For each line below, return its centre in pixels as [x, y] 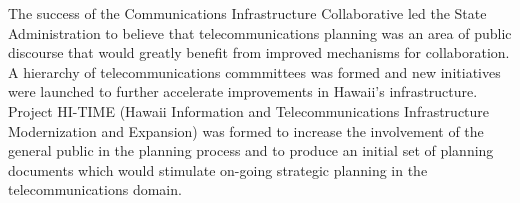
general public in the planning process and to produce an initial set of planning [251, 150]
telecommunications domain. [95, 189]
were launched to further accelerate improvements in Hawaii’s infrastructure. [243, 91]
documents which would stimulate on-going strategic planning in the [218, 169]
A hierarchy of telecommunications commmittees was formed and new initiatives [254, 71]
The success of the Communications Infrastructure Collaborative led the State [247, 13]
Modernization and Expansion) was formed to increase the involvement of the [246, 130]
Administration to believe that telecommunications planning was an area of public [260, 32]
